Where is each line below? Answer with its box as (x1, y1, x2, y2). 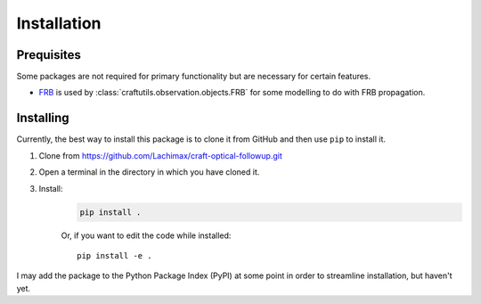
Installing (16, 111, 70, 126)
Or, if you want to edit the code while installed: (61, 230, 232, 241)
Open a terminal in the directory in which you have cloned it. (38, 167, 260, 177)
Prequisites (16, 47, 82, 62)
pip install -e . (77, 251, 152, 260)
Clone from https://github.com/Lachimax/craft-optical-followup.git (38, 150, 282, 160)
